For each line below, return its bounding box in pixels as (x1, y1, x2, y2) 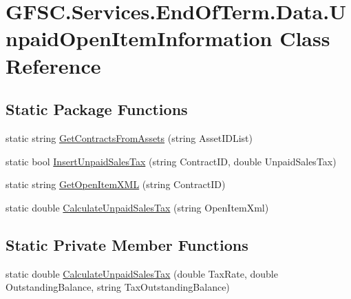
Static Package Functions (6, 99, 188, 120)
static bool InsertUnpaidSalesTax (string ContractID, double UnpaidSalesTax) (6, 154, 337, 168)
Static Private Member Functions (6, 234, 248, 255)
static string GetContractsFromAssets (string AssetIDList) (6, 130, 253, 145)
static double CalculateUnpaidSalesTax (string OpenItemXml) (6, 200, 269, 214)
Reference (6, 51, 101, 79)
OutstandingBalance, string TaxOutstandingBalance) (6, 280, 230, 294)
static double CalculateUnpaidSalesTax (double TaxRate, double (6, 266, 278, 280)
